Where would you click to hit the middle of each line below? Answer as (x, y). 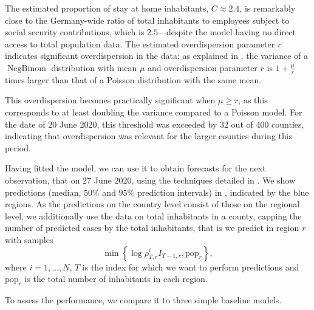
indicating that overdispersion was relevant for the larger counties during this (149, 136)
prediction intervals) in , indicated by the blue (223, 192)
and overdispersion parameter (203, 67)
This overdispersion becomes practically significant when (110, 100)
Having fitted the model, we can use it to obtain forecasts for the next (135, 168)
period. (18, 147)
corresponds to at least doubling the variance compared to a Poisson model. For (154, 112)
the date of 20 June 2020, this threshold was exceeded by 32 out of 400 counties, (155, 124)
